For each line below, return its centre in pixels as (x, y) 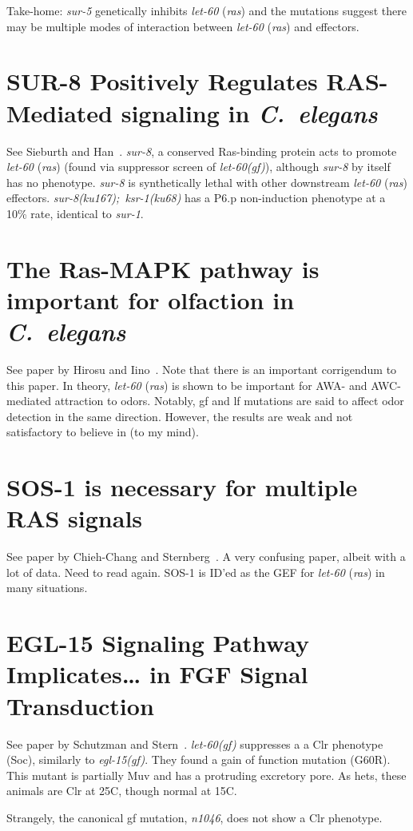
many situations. (47, 588)
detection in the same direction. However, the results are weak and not (180, 416)
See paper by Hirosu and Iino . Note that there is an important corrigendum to (202, 369)
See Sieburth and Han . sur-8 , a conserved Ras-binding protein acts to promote (202, 151)
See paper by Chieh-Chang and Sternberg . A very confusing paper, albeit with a (206, 557)
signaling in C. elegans (249, 113)
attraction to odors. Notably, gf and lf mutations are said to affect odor (229, 401)
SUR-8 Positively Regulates (162, 81)
